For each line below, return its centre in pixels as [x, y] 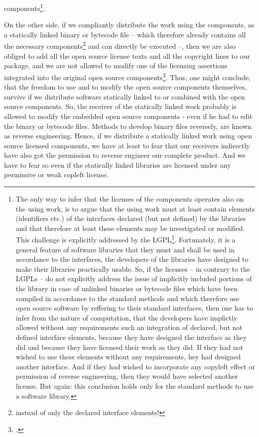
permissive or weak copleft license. [56, 174]
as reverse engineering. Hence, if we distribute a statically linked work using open [128, 136]
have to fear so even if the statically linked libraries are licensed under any [118, 164]
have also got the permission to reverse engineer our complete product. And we [125, 155]
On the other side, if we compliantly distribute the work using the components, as [129, 25]
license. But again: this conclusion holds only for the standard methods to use [134, 386]
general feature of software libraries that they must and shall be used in [125, 249]
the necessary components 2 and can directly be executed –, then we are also [120, 45]
